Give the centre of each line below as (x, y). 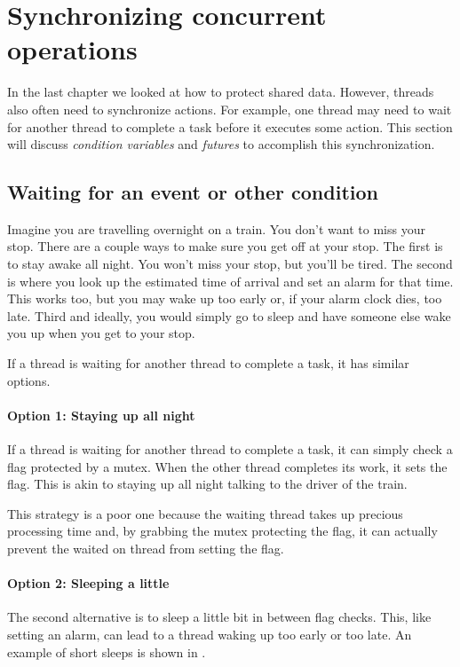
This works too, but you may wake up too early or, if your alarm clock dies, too (225, 298)
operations (72, 49)
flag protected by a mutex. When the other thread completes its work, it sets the (227, 466)
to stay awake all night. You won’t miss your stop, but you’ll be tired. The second (230, 264)
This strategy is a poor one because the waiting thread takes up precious (205, 513)
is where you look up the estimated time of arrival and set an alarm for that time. (230, 281)
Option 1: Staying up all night (101, 415)
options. (29, 380)
